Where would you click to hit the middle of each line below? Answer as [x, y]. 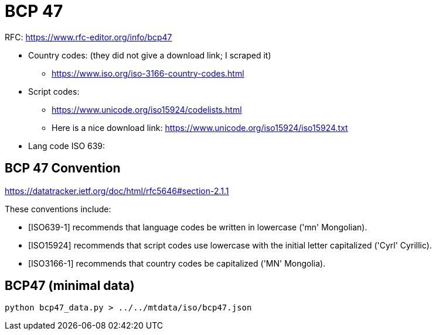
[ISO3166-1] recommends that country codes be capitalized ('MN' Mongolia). [177, 263]
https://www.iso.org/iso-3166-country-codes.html [148, 73]
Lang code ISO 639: [67, 146]
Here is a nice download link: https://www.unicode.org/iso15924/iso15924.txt [200, 127]
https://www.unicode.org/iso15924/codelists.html [147, 109]
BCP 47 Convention [63, 168]
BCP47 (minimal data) [70, 286]
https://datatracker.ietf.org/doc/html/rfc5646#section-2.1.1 [117, 191]
